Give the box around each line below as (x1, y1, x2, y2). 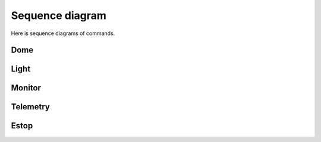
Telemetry (11, 102, 50, 112)
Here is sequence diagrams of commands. (11, 30, 115, 37)
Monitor (11, 83, 42, 93)
